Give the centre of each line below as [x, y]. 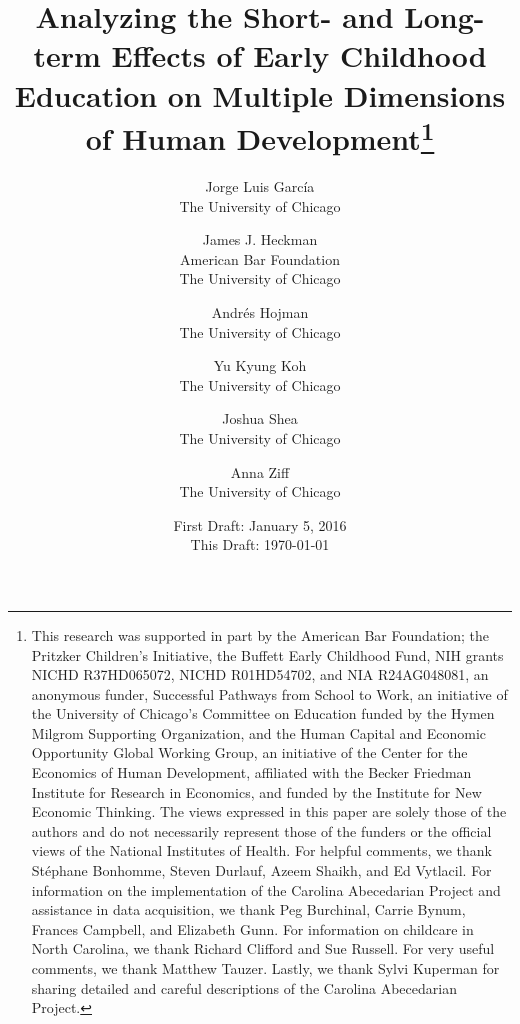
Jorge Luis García [260, 186]
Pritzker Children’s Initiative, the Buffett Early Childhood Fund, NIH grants [267, 654]
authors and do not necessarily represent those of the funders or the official [261, 830]
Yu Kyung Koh [260, 365]
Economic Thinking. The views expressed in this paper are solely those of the [269, 811]
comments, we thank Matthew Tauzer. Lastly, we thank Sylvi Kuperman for [265, 968]
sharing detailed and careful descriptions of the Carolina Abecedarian [244, 987]
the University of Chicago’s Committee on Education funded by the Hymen [263, 713]
